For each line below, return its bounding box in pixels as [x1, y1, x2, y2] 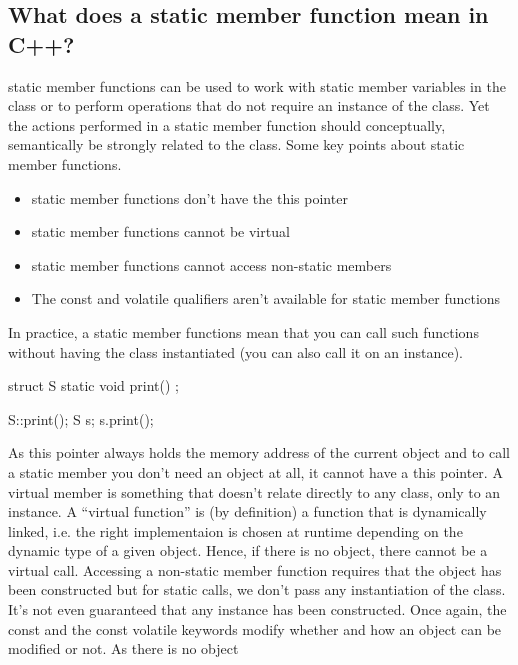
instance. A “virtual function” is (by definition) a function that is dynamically [8, 501, 487, 522]
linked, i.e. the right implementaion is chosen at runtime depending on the [8, 520, 463, 541]
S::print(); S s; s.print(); [8, 408, 154, 429]
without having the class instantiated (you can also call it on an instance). [8, 341, 463, 362]
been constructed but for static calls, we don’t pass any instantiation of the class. [8, 579, 506, 600]
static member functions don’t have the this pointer [31, 187, 348, 208]
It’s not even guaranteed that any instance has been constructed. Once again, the [8, 599, 507, 620]
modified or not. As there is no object [8, 638, 239, 659]
